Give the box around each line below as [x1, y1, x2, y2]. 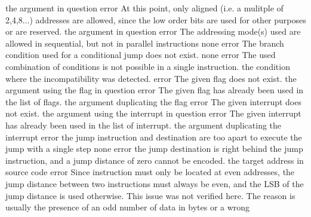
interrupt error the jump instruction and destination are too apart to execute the [5, 130, 302, 143]
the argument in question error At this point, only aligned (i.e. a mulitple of [5, 2, 284, 14]
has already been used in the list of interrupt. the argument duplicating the [5, 118, 282, 131]
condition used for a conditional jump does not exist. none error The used [5, 48, 276, 61]
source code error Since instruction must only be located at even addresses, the [5, 166, 295, 178]
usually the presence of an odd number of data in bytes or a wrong [5, 201, 250, 213]
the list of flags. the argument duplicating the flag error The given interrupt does [5, 95, 301, 108]
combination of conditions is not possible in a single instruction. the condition [5, 60, 290, 72]
